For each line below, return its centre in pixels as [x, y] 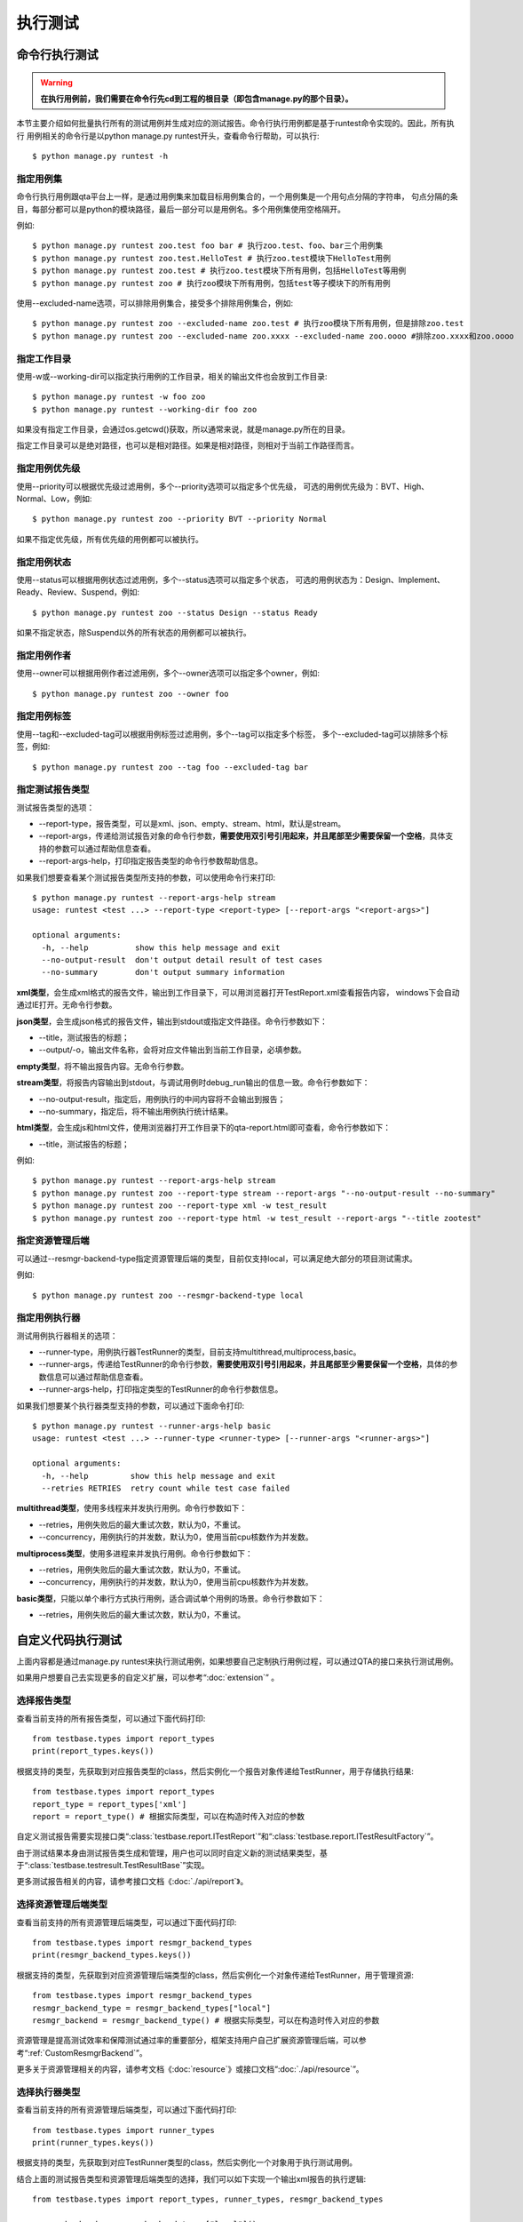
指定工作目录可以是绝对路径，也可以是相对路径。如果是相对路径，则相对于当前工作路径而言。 [187, 445]
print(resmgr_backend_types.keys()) [112, 1955]
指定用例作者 [44, 655]
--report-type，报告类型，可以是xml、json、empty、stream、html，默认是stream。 [192, 824]
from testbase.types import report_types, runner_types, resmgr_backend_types [208, 2199]
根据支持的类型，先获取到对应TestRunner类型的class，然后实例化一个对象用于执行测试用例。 [187, 2162]
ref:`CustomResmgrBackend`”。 [88, 2052]
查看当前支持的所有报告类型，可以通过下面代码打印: [111, 1718]
